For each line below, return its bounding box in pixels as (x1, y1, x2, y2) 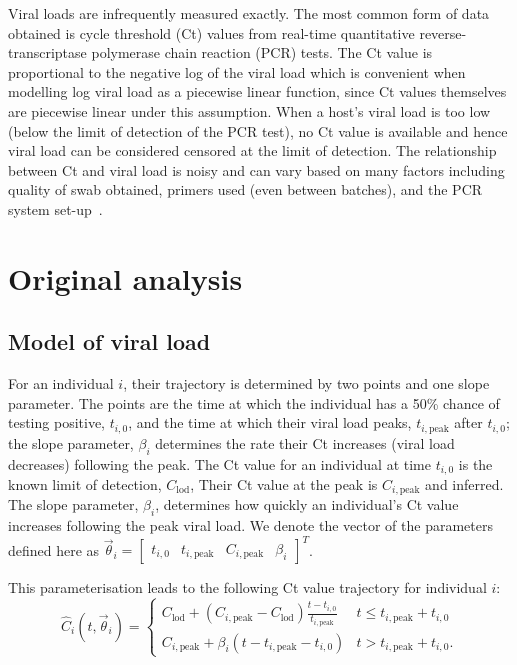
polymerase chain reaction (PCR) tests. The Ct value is (91, 42, 433, 63)
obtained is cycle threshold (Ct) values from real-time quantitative (8, 22, 415, 43)
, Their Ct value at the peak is (190, 474, 378, 494)
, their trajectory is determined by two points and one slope (123, 373, 490, 394)
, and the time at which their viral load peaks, (128, 412, 412, 433)
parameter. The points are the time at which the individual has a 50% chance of (8, 392, 500, 413)
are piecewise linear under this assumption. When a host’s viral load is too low (8, 100, 491, 121)
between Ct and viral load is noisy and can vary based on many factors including (8, 159, 505, 180)
